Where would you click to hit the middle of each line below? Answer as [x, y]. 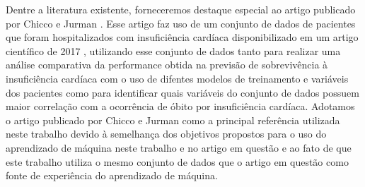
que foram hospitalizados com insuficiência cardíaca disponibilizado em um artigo [182, 37]
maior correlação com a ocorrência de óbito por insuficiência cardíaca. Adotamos [180, 106]
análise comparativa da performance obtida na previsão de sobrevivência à [167, 65]
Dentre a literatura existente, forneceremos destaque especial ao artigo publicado [181, 9]
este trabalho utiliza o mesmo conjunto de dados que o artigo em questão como [177, 161]
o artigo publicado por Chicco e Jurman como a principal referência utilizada [173, 120]
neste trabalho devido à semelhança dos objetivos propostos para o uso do [166, 134]
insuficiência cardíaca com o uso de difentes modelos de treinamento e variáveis [177, 78]
